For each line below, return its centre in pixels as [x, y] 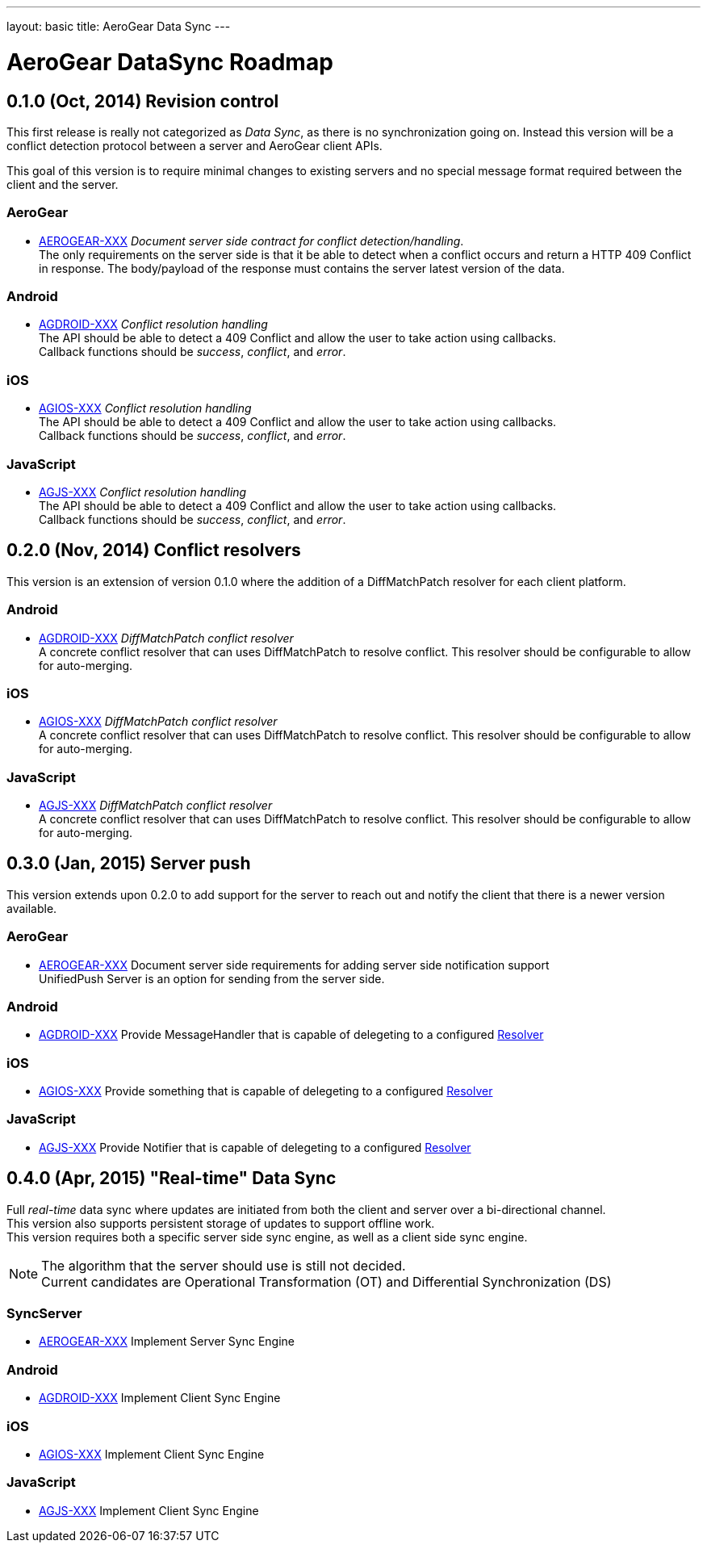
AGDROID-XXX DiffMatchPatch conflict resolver [166, 638]
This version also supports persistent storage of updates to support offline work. [221, 1223]
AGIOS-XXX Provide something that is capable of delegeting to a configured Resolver [266, 1091]
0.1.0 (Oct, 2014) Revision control [143, 101]
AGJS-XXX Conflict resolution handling [143, 492]
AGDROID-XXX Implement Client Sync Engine [160, 1398]
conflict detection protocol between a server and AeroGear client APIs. [195, 145]
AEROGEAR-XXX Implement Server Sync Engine [167, 1342]
